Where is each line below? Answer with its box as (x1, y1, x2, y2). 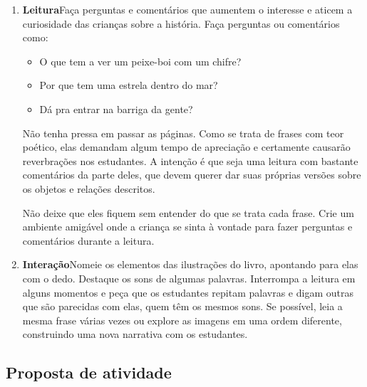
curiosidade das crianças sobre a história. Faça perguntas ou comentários (22, 16, 340, 31)
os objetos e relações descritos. (22, 181, 155, 196)
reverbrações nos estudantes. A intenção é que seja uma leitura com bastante (22, 153, 358, 168)
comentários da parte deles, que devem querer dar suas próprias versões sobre (22, 167, 361, 182)
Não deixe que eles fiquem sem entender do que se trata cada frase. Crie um (22, 205, 354, 220)
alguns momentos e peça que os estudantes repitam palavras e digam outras (22, 285, 353, 299)
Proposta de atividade (6, 361, 172, 383)
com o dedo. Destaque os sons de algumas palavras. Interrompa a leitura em (22, 270, 356, 285)
